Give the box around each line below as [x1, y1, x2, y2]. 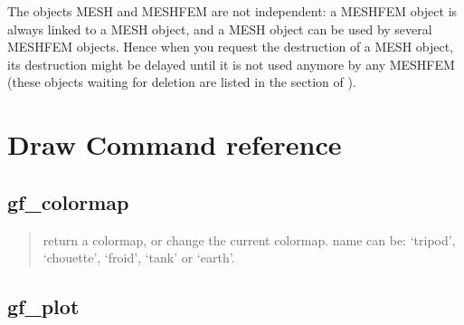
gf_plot [7, 292, 80, 320]
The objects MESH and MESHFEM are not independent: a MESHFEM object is [7, 2, 458, 20]
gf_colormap [7, 187, 129, 215]
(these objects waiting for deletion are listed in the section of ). [7, 72, 356, 91]
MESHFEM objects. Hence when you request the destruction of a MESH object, [7, 37, 454, 56]
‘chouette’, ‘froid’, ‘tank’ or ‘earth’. [43, 248, 235, 267]
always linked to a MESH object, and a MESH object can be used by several [7, 19, 432, 38]
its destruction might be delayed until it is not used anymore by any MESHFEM [7, 54, 455, 73]
